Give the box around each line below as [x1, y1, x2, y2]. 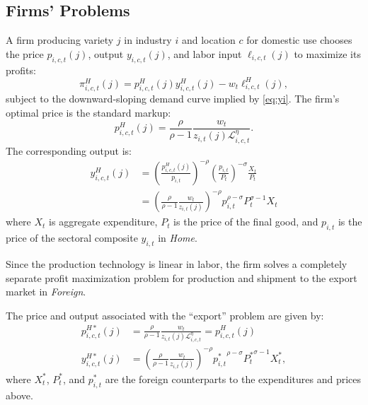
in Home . [158, 230, 197, 245]
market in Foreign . [6, 284, 86, 299]
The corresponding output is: [6, 143, 132, 158]
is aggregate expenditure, [49, 214, 158, 229]
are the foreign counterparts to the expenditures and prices [105, 371, 361, 386]
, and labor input [167, 46, 242, 61]
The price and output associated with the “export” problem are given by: [6, 307, 324, 322]
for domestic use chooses [246, 33, 352, 47]
